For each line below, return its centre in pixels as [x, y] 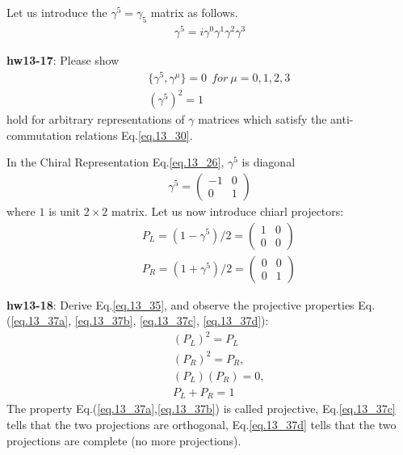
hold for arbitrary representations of [96, 119]
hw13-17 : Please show [63, 59]
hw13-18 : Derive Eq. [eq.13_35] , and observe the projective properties [181, 304]
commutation [39, 135]
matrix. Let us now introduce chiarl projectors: [228, 211]
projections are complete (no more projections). [124, 440]
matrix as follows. [194, 12]
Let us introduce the [57, 12]
